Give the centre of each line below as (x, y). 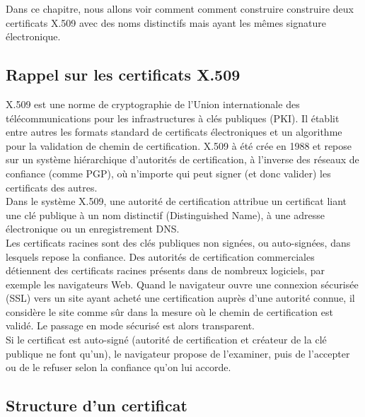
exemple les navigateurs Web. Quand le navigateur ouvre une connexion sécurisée (182, 284)
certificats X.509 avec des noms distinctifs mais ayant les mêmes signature (166, 22)
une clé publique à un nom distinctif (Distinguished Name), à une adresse (165, 215)
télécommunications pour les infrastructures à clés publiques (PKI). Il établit (173, 118)
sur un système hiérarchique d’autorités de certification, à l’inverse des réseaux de (182, 159)
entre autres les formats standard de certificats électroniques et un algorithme (174, 132)
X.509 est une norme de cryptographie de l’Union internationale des (153, 104)
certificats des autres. (52, 187)
